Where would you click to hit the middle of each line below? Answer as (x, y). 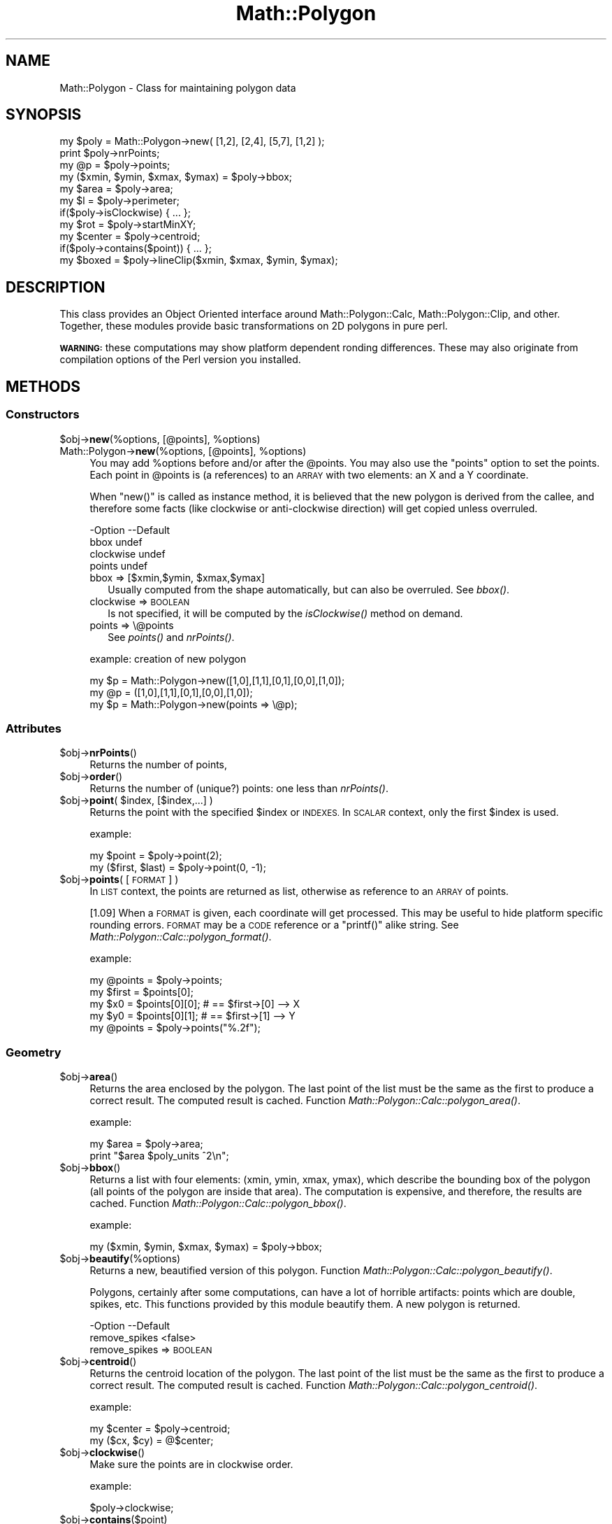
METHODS (43, 386)
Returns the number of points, (159, 765)
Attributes (34, 728)
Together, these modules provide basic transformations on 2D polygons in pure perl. (254, 326)
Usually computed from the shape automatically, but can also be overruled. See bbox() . (309, 589)
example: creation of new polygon (168, 658)
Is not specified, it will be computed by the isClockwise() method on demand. (285, 613)
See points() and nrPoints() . (171, 637)
